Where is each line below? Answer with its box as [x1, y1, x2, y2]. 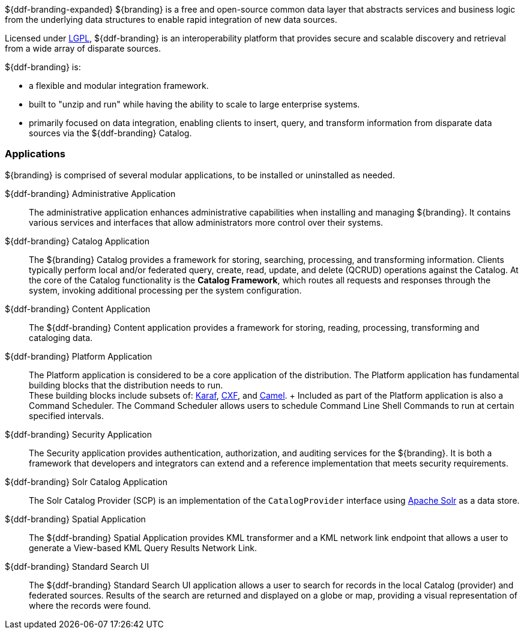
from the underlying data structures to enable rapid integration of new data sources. [5, 14, 337, 25]
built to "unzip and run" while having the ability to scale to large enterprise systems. [29, 99, 360, 109]
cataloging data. [29, 332, 93, 343]
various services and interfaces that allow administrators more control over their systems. [29, 217, 384, 228]
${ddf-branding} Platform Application [5, 351, 152, 361]
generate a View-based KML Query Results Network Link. [29, 542, 257, 553]
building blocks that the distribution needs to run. [29, 379, 223, 390]
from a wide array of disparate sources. [5, 43, 161, 53]
